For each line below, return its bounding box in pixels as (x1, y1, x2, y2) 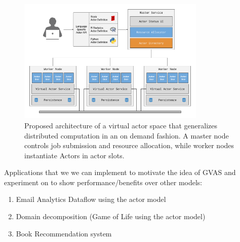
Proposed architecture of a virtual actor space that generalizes (24, 120, 217, 130)
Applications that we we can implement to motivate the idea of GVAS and (4, 167, 236, 178)
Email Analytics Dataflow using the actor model (16, 194, 166, 204)
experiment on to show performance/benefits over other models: (4, 177, 203, 187)
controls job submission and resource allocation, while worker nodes (24, 140, 234, 151)
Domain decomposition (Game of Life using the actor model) (16, 211, 206, 222)
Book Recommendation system (16, 228, 112, 238)
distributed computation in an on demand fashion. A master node (24, 130, 229, 141)
